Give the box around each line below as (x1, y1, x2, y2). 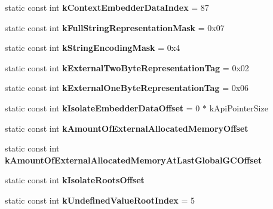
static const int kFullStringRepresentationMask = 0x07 (5, 21, 225, 34)
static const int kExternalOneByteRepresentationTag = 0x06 (5, 81, 249, 94)
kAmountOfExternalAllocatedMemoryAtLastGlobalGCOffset (5, 153, 262, 166)
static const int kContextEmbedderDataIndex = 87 (5, 1, 209, 13)
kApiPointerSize (209, 101, 268, 114)
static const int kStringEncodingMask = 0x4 (5, 41, 180, 54)
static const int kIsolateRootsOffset (5, 174, 145, 186)
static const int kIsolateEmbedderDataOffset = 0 (5, 101, 200, 114)
